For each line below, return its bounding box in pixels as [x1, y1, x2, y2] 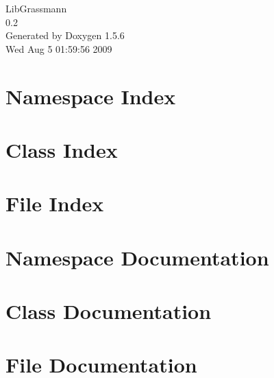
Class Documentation [5, 297, 212, 325]
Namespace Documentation [5, 243, 269, 271]
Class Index [5, 135, 118, 163]
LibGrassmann [5, 1, 67, 15]
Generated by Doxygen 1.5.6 [5, 28, 125, 43]
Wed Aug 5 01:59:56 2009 [5, 41, 112, 56]
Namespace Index [5, 82, 176, 110]
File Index [5, 189, 104, 217]
